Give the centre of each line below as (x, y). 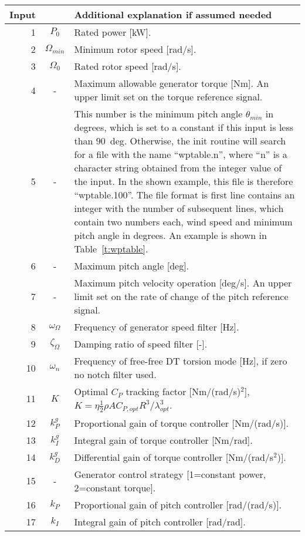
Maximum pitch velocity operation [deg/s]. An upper (183, 283)
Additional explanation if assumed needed (173, 14)
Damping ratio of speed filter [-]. (141, 344)
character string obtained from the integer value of (178, 168)
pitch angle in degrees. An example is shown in (170, 235)
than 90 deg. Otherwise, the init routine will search (180, 141)
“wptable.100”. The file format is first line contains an (184, 195)
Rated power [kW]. (113, 32)
